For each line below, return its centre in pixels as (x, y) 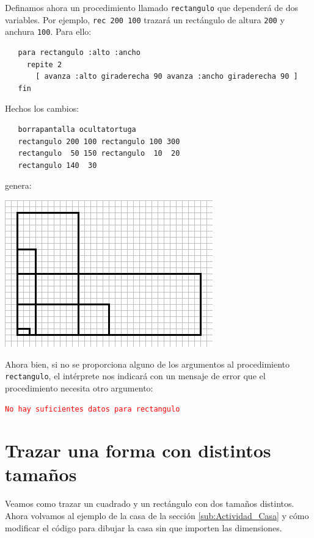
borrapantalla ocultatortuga (77, 129)
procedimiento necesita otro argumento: (79, 387)
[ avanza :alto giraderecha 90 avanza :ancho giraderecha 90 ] (167, 77)
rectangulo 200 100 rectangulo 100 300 (99, 141)
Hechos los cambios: (42, 108)
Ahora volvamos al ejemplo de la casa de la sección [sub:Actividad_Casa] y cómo (157, 515)
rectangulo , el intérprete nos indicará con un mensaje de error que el (135, 376)
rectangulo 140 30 (57, 165)
